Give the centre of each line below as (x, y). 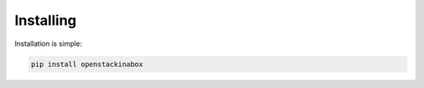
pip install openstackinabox (87, 64)
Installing (46, 20)
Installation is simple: (48, 44)
